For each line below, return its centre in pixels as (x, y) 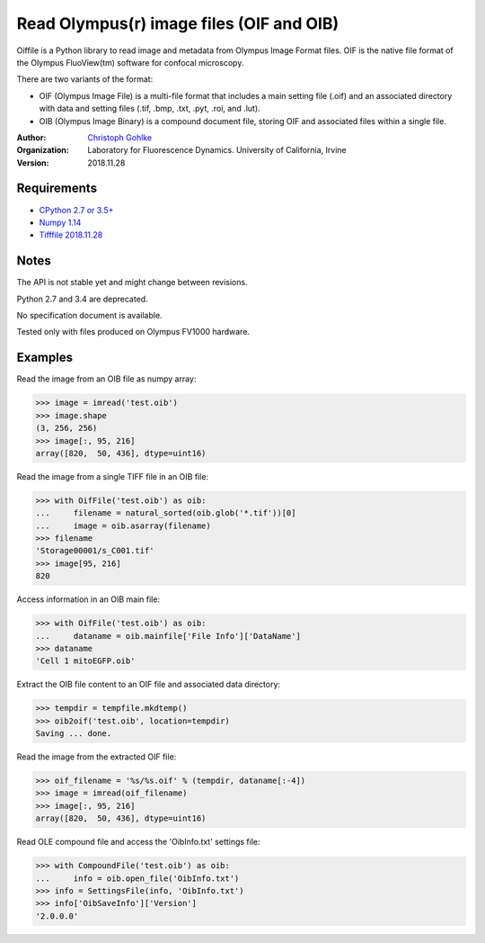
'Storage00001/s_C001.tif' (95, 551)
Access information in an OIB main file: (88, 599)
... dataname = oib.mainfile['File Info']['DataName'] (168, 636)
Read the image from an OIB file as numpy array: (106, 379)
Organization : (43, 150)
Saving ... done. (74, 734)
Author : (31, 137)
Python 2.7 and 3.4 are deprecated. (82, 299)
